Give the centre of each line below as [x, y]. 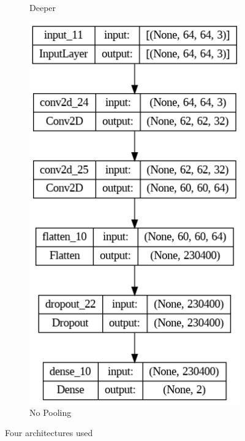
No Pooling [51, 412]
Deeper [43, 7]
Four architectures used [49, 433]
